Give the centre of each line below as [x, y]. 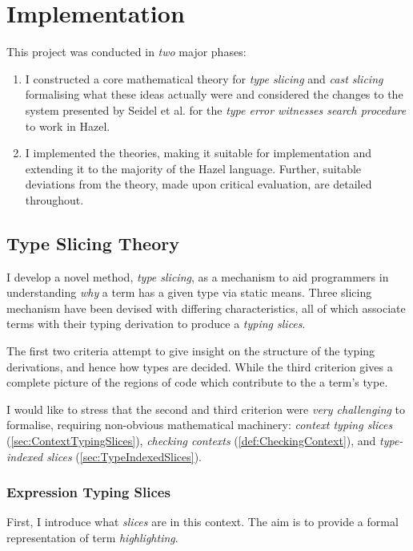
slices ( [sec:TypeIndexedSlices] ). [124, 456]
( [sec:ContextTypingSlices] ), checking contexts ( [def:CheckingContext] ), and [191, 441]
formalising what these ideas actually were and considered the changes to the [214, 94]
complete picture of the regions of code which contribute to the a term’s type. [197, 382]
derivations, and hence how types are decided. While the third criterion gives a [200, 366]
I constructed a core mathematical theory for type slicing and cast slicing [204, 78]
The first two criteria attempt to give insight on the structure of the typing [191, 351]
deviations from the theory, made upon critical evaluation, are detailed [198, 184]
